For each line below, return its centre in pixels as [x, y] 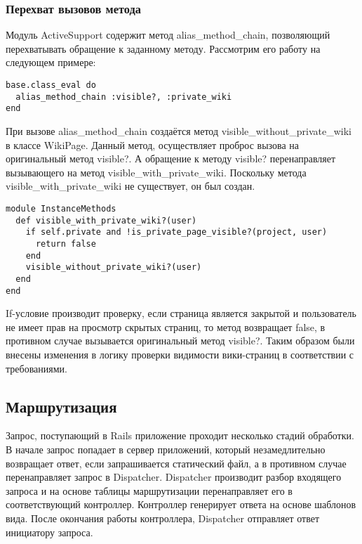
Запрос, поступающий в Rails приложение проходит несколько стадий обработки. [180, 435]
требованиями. [36, 368]
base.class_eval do [51, 85]
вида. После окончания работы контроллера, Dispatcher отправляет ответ [163, 518]
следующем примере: [51, 62]
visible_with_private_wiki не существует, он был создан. [130, 186]
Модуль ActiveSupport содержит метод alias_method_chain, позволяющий [168, 35]
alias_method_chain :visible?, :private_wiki [124, 97]
